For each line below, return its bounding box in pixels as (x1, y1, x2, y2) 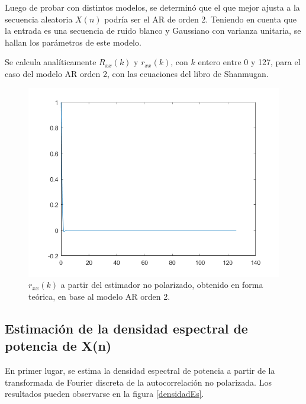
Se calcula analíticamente (5, 56, 96, 68)
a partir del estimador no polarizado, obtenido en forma (60, 278, 263, 291)
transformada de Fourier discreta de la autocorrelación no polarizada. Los (5, 376, 272, 388)
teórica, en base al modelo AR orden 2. (28, 290, 170, 302)
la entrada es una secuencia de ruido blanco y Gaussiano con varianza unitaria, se (5, 24, 301, 37)
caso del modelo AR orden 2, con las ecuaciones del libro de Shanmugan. (5, 67, 269, 79)
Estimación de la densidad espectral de (5, 319, 248, 337)
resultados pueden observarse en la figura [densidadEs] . (5, 387, 204, 400)
